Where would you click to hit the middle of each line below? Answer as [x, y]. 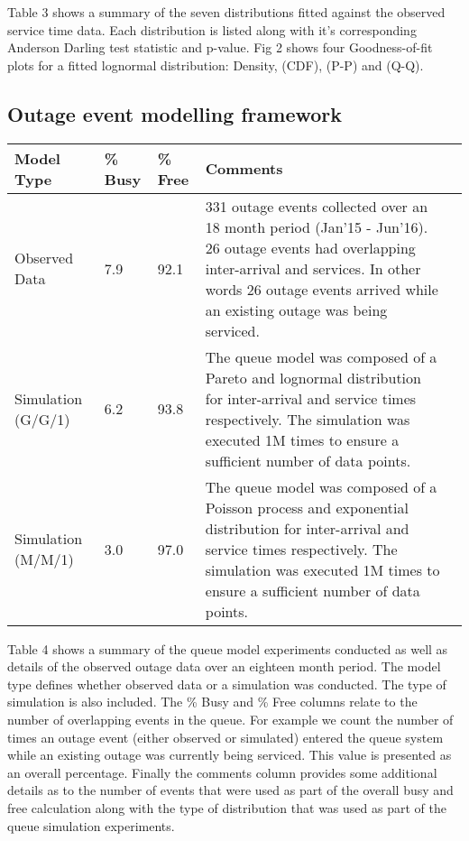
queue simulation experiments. [91, 825]
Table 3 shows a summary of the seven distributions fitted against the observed [226, 12]
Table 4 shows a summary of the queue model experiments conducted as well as [228, 648]
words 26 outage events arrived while [322, 289]
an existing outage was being [296, 310]
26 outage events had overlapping [310, 247]
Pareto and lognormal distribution [313, 377]
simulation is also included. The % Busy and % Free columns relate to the [212, 702]
